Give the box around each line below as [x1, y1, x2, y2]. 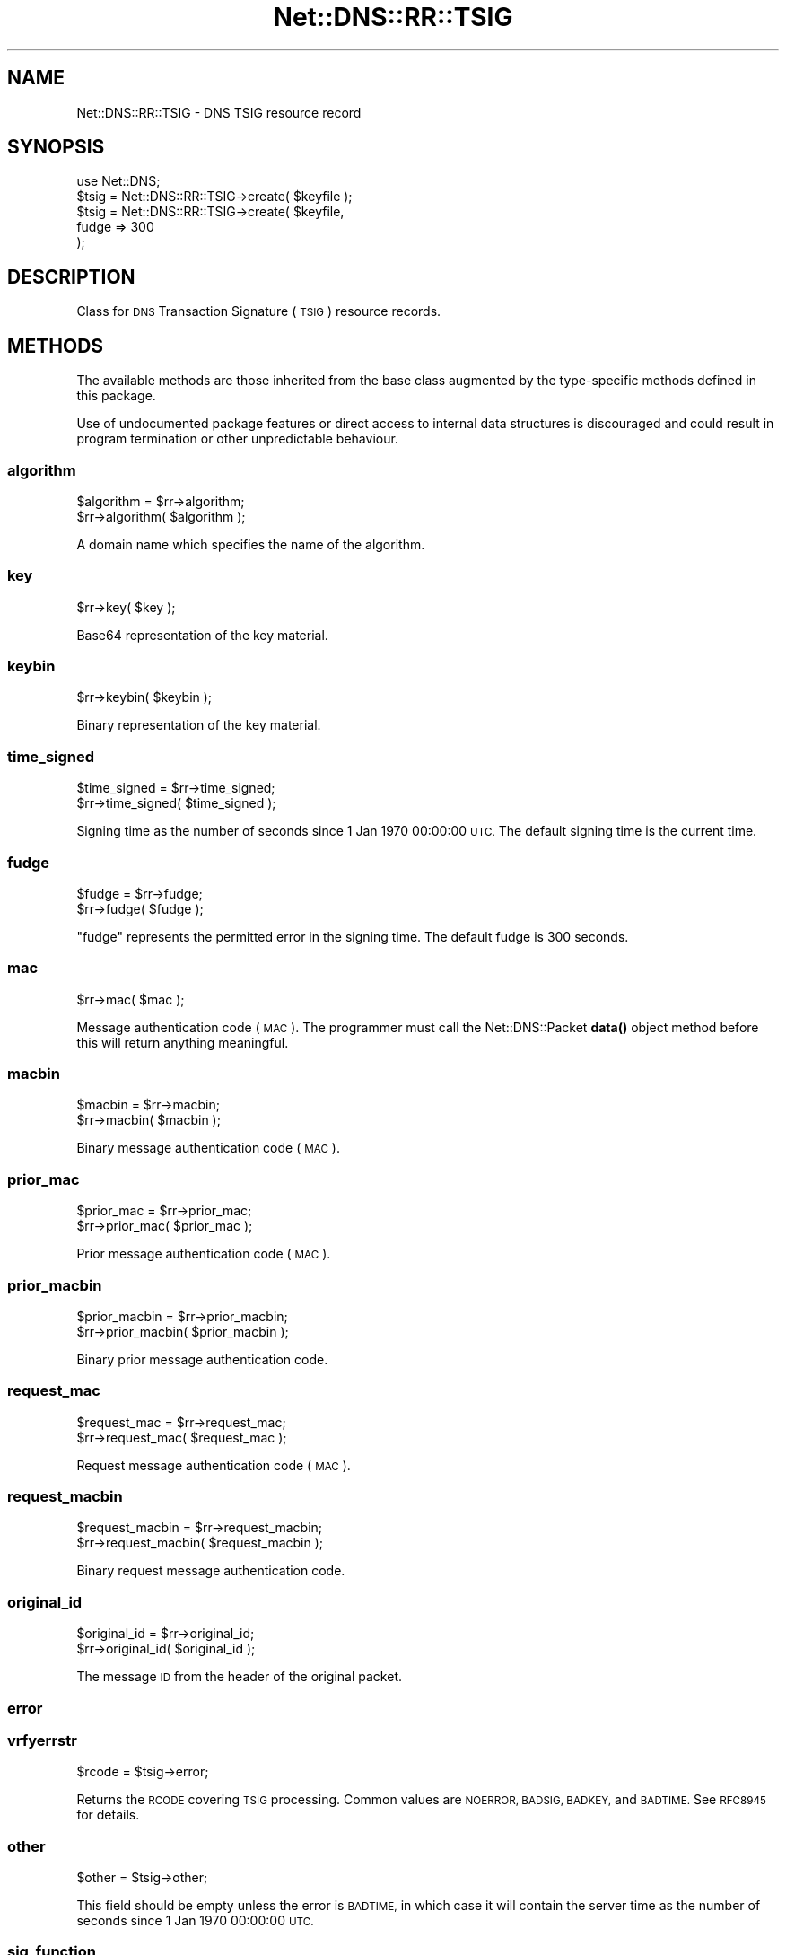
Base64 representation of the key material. [76, 627, 328, 643]
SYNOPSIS [7, 136, 105, 159]
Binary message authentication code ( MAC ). [76, 1140, 340, 1156]
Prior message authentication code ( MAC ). [76, 1246, 331, 1262]
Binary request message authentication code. [76, 1563, 345, 1579]
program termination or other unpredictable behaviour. [76, 431, 398, 447]
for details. [76, 1807, 140, 1823]
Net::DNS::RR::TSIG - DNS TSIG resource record [76, 104, 362, 120]
